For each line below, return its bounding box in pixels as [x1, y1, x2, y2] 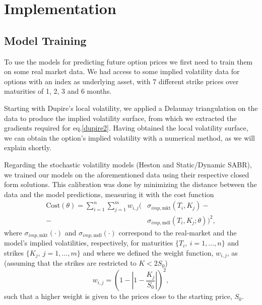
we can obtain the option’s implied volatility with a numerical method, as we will [4, 132, 255, 143]
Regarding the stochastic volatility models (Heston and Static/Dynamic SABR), [4, 159, 252, 169]
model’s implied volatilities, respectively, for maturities [4, 237, 173, 248]
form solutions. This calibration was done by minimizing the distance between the [4, 179, 257, 190]
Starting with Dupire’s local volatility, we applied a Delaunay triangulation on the [4, 102, 258, 113]
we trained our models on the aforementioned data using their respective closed [4, 169, 249, 179]
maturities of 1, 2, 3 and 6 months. [4, 86, 112, 96]
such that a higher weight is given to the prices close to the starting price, [4, 291, 232, 301]
